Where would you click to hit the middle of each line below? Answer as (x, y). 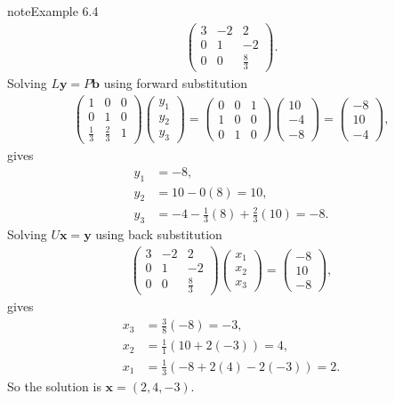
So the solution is (54, 386)
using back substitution (159, 233)
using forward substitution (176, 83)
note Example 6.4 (53, 11)
